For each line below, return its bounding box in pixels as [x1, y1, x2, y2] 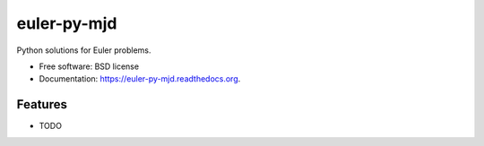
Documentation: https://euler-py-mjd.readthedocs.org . [39, 73, 241, 84]
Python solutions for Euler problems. [16, 45, 151, 56]
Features [16, 97, 67, 112]
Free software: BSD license [39, 61, 139, 72]
